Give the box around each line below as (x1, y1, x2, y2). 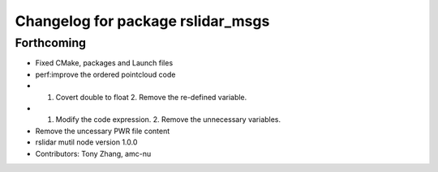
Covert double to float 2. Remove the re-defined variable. (55, 92, 247, 102)
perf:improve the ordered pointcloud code (35, 69, 176, 79)
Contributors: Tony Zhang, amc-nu (35, 149, 152, 158)
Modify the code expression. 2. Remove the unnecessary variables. (55, 115, 281, 124)
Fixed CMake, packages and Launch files (35, 58, 174, 68)
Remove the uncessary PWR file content (35, 126, 170, 136)
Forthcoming (15, 36, 87, 50)
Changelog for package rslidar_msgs (15, 12, 270, 30)
